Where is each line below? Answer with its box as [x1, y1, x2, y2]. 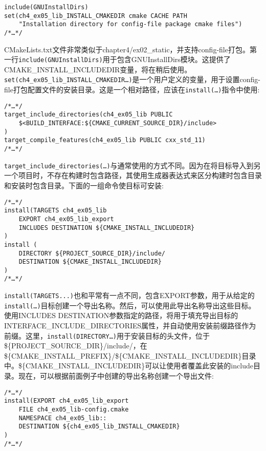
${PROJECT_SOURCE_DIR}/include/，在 [4, 340, 147, 351]
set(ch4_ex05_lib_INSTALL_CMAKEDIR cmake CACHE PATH [4, 12, 187, 19]
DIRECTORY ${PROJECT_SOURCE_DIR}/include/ [18, 249, 165, 257]
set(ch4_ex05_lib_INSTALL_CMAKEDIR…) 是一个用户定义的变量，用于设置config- [4, 74, 261, 85]
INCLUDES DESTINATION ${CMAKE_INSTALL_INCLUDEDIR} [18, 224, 195, 231]
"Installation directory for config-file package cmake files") [18, 21, 242, 28]
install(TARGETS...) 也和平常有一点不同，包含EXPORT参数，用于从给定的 [4, 290, 255, 301]
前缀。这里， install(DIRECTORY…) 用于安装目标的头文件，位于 [4, 330, 210, 341]
